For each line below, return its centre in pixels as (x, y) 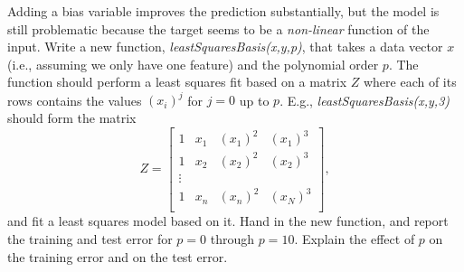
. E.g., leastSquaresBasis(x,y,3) (365, 100)
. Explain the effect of (355, 238)
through (232, 238)
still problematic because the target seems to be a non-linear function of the (218, 28)
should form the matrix (72, 118)
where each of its (410, 82)
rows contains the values (75, 100)
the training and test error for (90, 238)
